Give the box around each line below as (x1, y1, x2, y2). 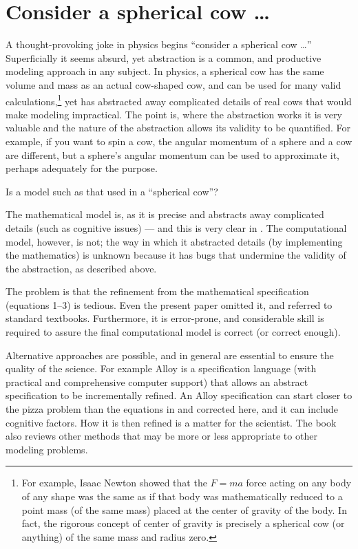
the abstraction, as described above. (6, 261, 157, 275)
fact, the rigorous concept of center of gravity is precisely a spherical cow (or (21, 516, 345, 530)
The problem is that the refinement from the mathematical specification (6, 284, 309, 299)
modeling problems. (6, 442, 88, 456)
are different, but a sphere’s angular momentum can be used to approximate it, (6, 147, 339, 162)
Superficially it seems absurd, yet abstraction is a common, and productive (6, 50, 322, 65)
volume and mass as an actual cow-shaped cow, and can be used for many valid (6, 77, 341, 91)
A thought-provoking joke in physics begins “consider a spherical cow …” (6, 37, 312, 52)
